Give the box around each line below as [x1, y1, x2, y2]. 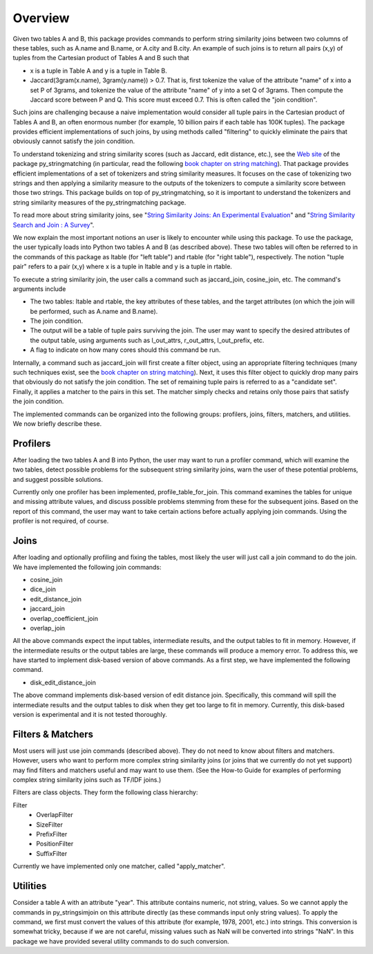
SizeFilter [36, 820, 64, 829]
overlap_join [30, 624, 66, 632]
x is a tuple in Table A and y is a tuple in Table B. [30, 66, 167, 75]
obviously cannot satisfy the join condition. [12, 137, 135, 145]
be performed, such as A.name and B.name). [30, 307, 158, 315]
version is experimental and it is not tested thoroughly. [12, 711, 167, 719]
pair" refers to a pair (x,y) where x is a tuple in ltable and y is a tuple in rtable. [12, 263, 233, 271]
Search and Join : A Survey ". [12, 221, 95, 229]
